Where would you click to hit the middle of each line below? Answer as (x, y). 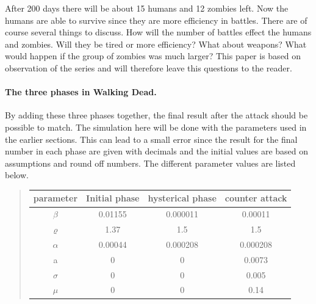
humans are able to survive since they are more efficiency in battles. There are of (156, 20)
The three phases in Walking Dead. (81, 92)
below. (17, 175)
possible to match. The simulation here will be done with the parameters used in (156, 127)
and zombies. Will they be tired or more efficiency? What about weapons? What (156, 44)
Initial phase (113, 198)
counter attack (256, 198)
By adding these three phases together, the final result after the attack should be (156, 115)
